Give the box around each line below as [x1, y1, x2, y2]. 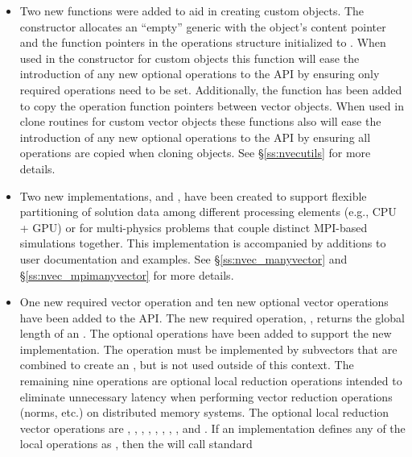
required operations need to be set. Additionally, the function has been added [19, 81, 402, 98]
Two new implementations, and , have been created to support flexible [19, 187, 367, 204]
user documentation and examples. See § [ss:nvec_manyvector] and [19, 250, 348, 267]
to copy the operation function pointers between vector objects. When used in [19, 97, 404, 114]
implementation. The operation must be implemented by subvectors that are [19, 340, 398, 357]
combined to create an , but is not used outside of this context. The [19, 356, 354, 373]
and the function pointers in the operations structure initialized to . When [19, 34, 386, 51]
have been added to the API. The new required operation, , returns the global [19, 309, 405, 326]
